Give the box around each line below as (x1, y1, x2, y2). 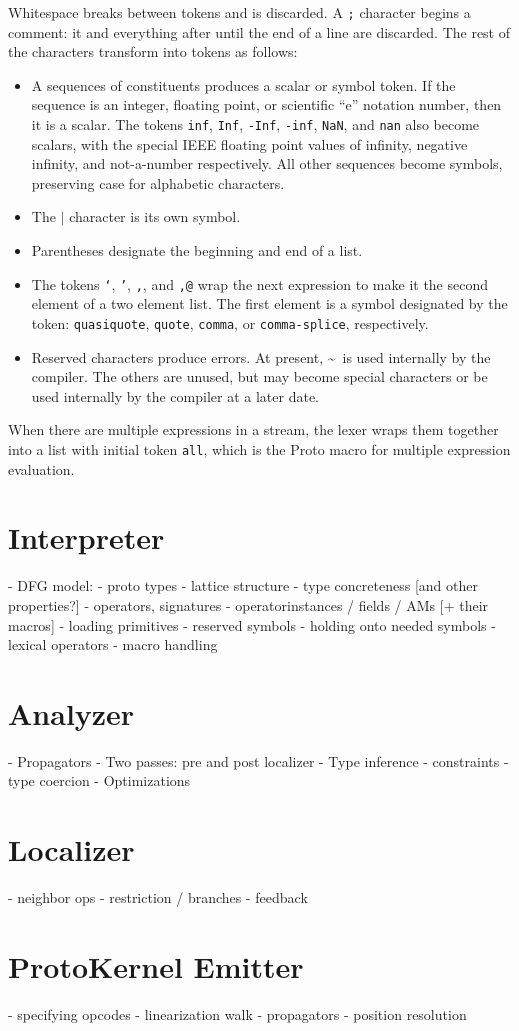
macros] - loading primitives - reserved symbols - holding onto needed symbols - (8, 614, 496, 635)
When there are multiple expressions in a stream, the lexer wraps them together (8, 419, 499, 440)
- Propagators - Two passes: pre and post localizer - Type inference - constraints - (8, 750, 509, 771)
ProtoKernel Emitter (8, 945, 304, 986)
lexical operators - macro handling (8, 634, 218, 655)
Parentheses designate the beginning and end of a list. (31, 240, 363, 261)
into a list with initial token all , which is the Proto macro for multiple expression (8, 438, 511, 459)
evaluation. (8, 458, 75, 479)
